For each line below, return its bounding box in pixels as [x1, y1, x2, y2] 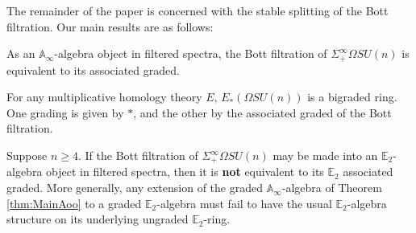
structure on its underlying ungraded [6, 211, 189, 227]
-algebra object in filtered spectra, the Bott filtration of [54, 45, 327, 62]
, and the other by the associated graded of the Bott [133, 104, 392, 121]
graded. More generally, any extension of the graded [6, 179, 263, 196]
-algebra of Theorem [281, 179, 382, 196]
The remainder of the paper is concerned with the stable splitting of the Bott [6, 2, 389, 18]
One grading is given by [6, 104, 124, 121]
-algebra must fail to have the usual [156, 194, 332, 211]
